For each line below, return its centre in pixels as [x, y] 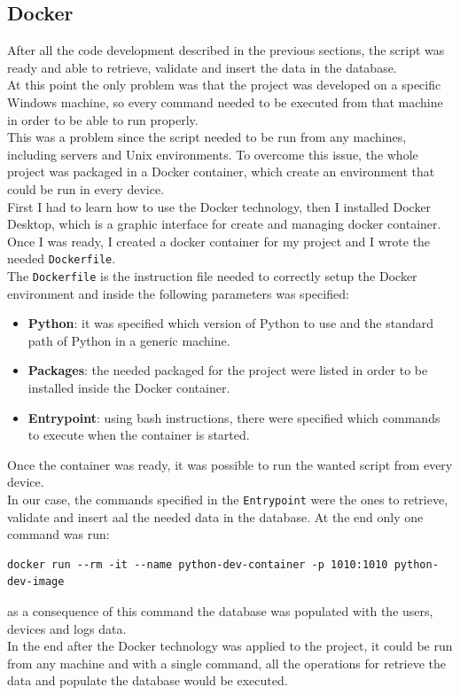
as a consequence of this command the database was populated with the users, [220, 611]
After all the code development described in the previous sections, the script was [226, 50]
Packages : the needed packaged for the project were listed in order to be [228, 370]
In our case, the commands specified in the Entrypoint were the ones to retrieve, [228, 499]
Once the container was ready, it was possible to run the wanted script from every [230, 464]
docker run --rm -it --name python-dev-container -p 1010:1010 [198, 564]
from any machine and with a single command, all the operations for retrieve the [227, 663]
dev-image [36, 582]
